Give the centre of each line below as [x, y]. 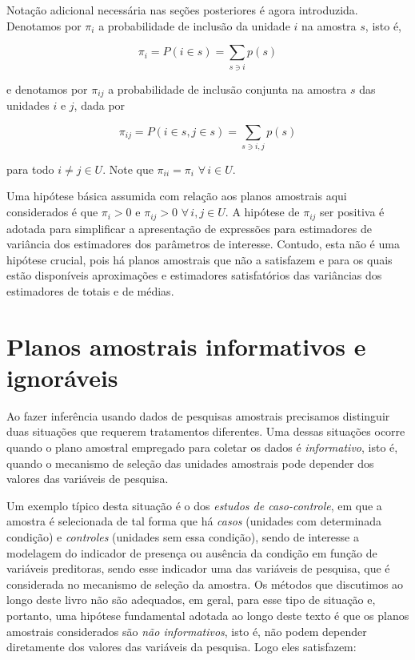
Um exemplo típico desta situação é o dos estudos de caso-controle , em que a [194, 505]
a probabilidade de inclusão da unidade [194, 25]
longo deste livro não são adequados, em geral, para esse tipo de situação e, [191, 600]
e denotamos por [47, 89]
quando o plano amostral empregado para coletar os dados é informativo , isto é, [202, 447]
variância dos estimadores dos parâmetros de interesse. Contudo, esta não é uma [203, 244]
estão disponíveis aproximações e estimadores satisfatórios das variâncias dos [194, 275]
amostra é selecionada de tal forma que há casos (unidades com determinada [194, 521]
